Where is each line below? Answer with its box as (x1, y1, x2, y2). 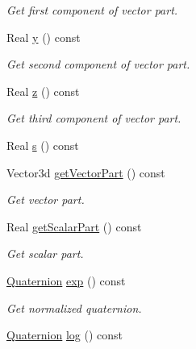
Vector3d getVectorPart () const (6, 164, 165, 181)
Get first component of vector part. (6, 2, 178, 18)
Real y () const (6, 28, 81, 45)
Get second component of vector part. (6, 56, 190, 73)
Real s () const (6, 136, 79, 153)
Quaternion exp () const (6, 272, 126, 289)
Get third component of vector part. (6, 110, 181, 127)
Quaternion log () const (6, 326, 123, 343)
